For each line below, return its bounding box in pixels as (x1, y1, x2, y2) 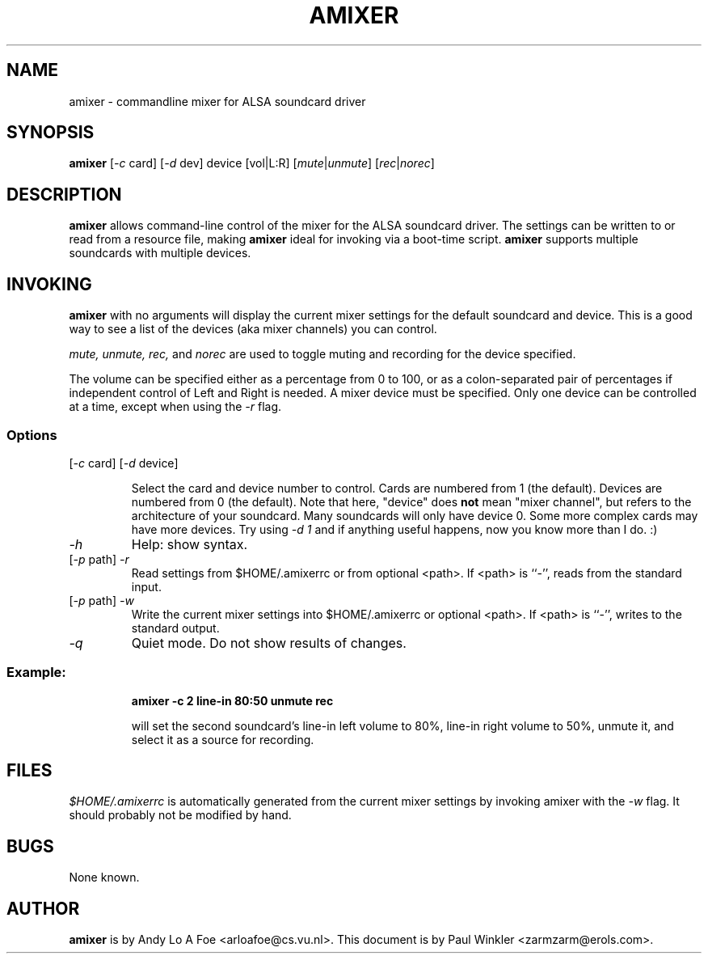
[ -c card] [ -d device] (69, 455, 179, 470)
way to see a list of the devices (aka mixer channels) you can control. (69, 322, 437, 336)
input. (131, 579, 162, 594)
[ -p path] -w (69, 593, 134, 607)
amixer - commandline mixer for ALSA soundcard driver (69, 94, 366, 108)
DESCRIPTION (6, 184, 122, 205)
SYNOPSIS (6, 122, 95, 143)
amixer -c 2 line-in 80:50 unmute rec (131, 693, 334, 708)
